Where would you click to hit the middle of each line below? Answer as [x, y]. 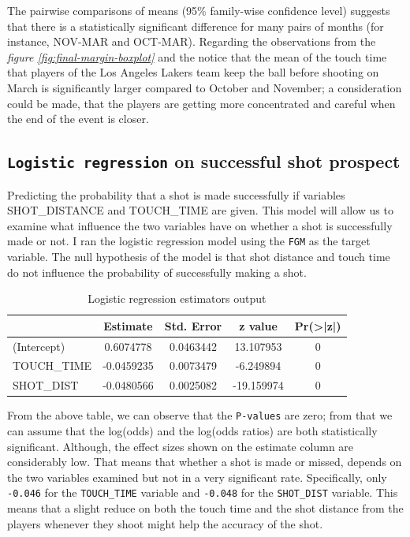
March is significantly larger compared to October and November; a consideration [205, 87]
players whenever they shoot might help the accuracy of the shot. [165, 523]
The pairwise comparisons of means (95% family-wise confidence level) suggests [199, 10]
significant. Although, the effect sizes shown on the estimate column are [181, 446]
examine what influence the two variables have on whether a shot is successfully [200, 225]
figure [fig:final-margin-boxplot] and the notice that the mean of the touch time [197, 56]
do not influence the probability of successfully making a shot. [157, 272]
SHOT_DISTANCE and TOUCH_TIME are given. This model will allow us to [200, 210]
